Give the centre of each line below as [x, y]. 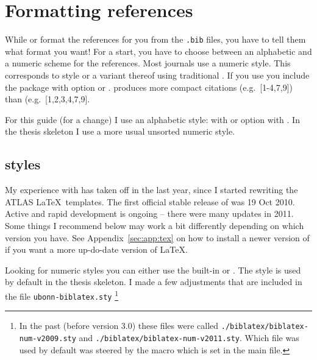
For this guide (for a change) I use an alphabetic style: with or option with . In [152, 119]
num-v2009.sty [48, 338]
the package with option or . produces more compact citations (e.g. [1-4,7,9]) [149, 87]
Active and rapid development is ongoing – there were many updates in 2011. [149, 214]
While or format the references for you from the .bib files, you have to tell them [155, 39]
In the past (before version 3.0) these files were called [119, 326]
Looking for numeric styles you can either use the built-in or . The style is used [153, 270]
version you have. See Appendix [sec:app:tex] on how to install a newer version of [157, 237]
